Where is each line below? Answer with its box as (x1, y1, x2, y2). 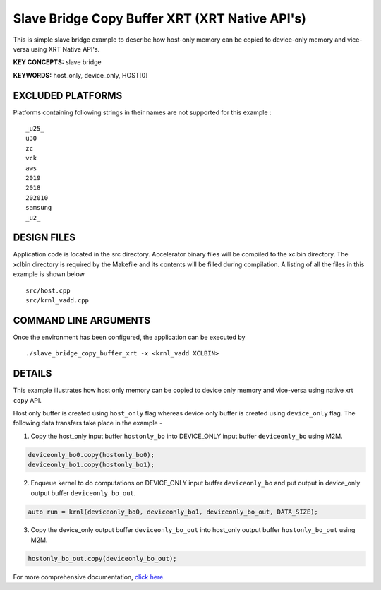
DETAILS (13, 367, 52, 379)
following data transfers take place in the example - (13, 419, 163, 427)
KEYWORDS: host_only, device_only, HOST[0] (13, 71, 148, 79)
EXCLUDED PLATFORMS (13, 89, 123, 102)
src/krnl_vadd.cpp (25, 297, 90, 304)
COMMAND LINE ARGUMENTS (13, 314, 151, 326)
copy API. (13, 396, 42, 404)
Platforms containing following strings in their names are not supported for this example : (13, 108, 272, 117)
